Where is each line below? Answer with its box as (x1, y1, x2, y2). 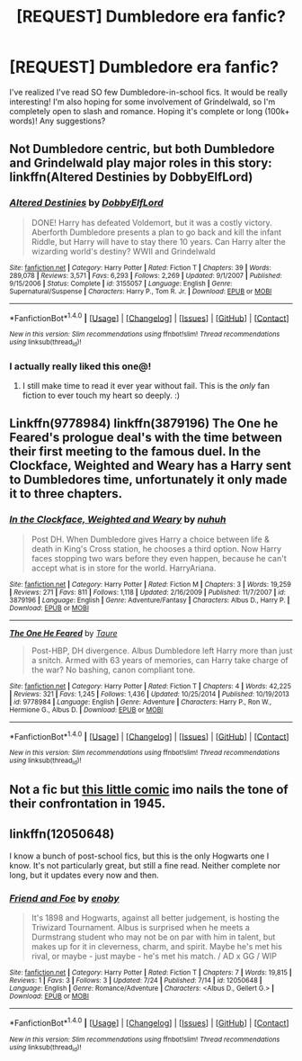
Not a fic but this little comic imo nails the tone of (9, 781, 289, 797)
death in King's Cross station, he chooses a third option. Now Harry (31, 543, 281, 554)
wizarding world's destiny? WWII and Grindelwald (31, 246, 216, 256)
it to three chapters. (9, 486, 123, 501)
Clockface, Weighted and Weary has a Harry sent (9, 458, 292, 473)
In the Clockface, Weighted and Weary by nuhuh (9, 513, 226, 526)
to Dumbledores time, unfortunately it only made (9, 472, 288, 488)
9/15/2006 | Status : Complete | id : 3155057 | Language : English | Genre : (9, 279, 233, 288)
